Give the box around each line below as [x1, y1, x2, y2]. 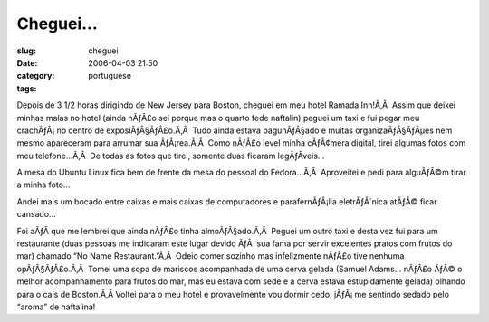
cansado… [16, 209, 56, 220]
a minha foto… [16, 179, 71, 190]
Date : [16, 57, 38, 68]
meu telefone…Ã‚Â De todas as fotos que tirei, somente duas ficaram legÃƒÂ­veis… [16, 150, 325, 161]
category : [16, 71, 55, 81]
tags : [16, 82, 37, 94]
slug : [16, 45, 36, 56]
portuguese [88, 71, 131, 81]
